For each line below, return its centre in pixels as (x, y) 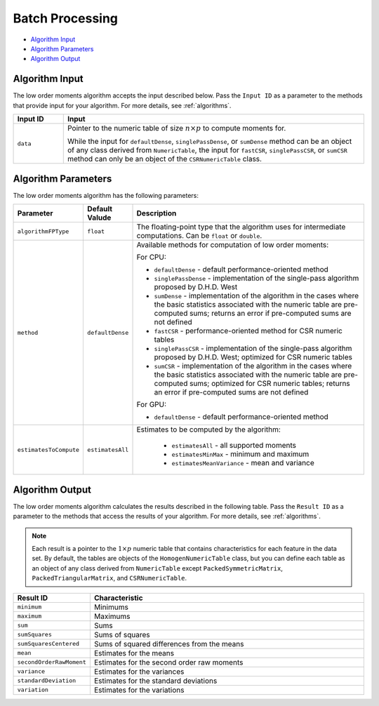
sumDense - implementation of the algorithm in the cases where (257, 296)
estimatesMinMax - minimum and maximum (240, 454)
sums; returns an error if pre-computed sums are (271, 314)
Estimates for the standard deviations (155, 681)
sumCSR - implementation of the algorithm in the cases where (253, 366)
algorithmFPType (43, 231)
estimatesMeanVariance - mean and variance (243, 463)
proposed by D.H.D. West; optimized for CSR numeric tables (253, 357)
